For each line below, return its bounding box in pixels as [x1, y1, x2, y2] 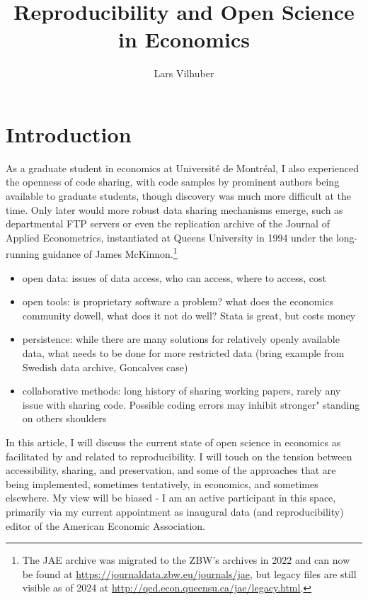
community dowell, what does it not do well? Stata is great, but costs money [22, 307, 356, 322]
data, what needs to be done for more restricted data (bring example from [22, 346, 345, 361]
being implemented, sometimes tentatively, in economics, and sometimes [6, 476, 318, 491]
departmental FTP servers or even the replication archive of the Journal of [6, 216, 330, 231]
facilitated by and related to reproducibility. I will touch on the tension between [6, 448, 352, 463]
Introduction [6, 119, 132, 148]
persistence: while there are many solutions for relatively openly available [22, 332, 340, 346]
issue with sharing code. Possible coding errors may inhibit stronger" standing [22, 397, 360, 412]
